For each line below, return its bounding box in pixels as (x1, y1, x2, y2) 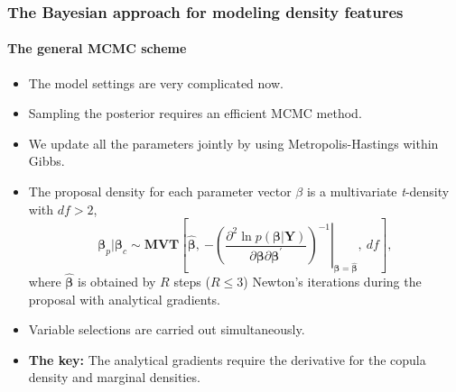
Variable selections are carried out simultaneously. (28, 320, 305, 339)
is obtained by (78, 272, 156, 291)
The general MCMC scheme (7, 39, 187, 58)
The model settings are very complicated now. (28, 73, 284, 92)
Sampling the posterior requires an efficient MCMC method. (28, 104, 362, 123)
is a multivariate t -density (306, 182, 450, 201)
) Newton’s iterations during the (243, 272, 422, 291)
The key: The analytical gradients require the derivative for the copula (28, 350, 426, 369)
